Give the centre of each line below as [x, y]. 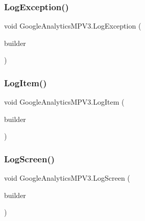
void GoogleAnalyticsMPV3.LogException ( [73, 26]
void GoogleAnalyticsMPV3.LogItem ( [64, 102]
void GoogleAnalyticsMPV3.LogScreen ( [67, 178]
